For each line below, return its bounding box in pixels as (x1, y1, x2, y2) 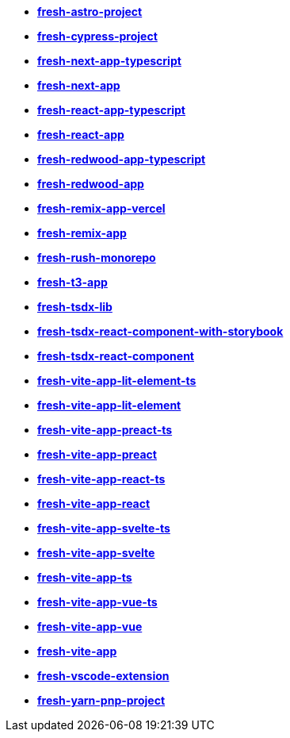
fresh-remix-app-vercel (37, 202, 166, 215)
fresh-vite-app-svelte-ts (37, 521, 170, 535)
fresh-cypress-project (37, 29, 158, 43)
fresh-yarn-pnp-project (37, 694, 166, 707)
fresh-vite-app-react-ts (37, 472, 166, 486)
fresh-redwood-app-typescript (37, 152, 206, 166)
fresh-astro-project (37, 5, 143, 18)
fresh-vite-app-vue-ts (37, 595, 158, 609)
